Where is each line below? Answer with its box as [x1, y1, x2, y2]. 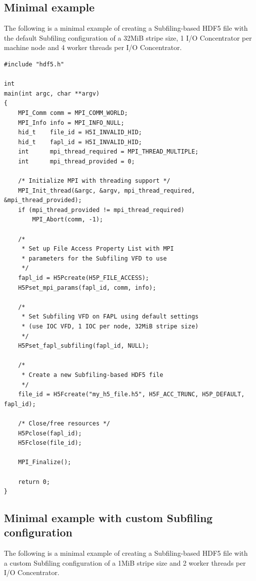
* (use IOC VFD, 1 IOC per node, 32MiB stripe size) [21, 323, 199, 330]
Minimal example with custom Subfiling [4, 510, 213, 526]
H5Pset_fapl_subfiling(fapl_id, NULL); [18, 342, 149, 350]
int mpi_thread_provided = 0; [18, 158, 135, 165]
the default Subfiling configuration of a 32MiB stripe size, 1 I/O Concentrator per [4, 32, 252, 43]
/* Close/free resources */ [18, 420, 110, 427]
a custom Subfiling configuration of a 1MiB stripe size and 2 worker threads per [4, 557, 246, 568]
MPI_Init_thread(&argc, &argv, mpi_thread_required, [18, 187, 195, 194]
